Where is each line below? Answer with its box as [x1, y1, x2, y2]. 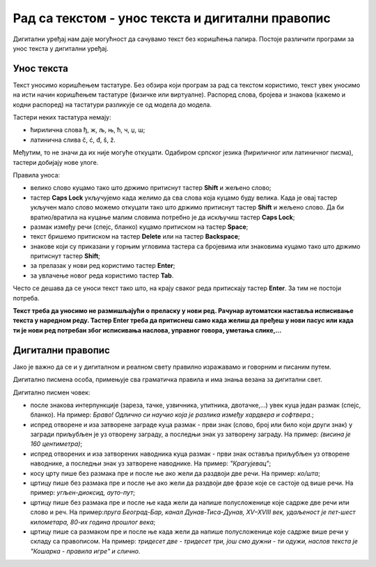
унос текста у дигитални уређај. [13, 44, 109, 52]
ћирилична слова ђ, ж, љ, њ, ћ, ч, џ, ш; [30, 126, 146, 134]
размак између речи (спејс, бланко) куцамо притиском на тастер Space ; [30, 223, 249, 231]
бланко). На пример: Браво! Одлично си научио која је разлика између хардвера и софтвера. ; [30, 410, 315, 419]
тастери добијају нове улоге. [13, 158, 99, 166]
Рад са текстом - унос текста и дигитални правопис [13, 10, 331, 26]
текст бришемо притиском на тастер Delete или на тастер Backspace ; [30, 232, 240, 241]
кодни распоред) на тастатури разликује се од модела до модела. [13, 100, 212, 109]
